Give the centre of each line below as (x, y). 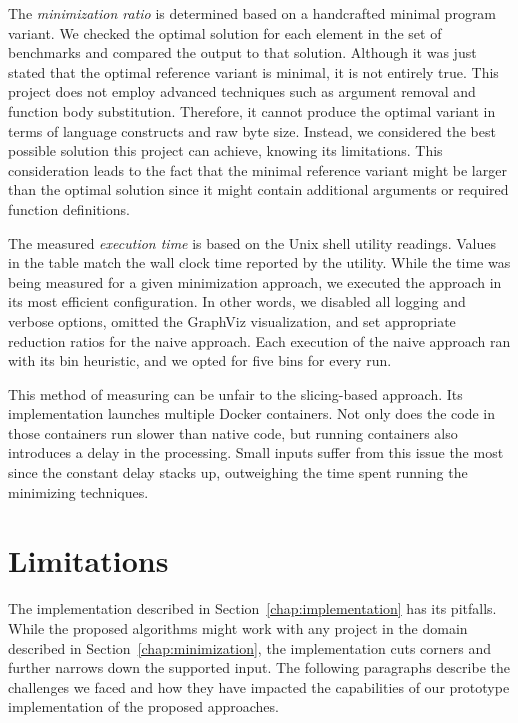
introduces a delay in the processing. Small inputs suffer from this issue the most (256, 452)
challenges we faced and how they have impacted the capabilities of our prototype (259, 686)
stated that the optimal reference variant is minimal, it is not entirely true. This (253, 71)
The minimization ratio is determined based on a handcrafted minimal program (252, 13)
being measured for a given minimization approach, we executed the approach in (255, 281)
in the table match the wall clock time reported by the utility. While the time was (259, 262)
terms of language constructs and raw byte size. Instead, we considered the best (252, 130)
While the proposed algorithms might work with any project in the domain (238, 627)
